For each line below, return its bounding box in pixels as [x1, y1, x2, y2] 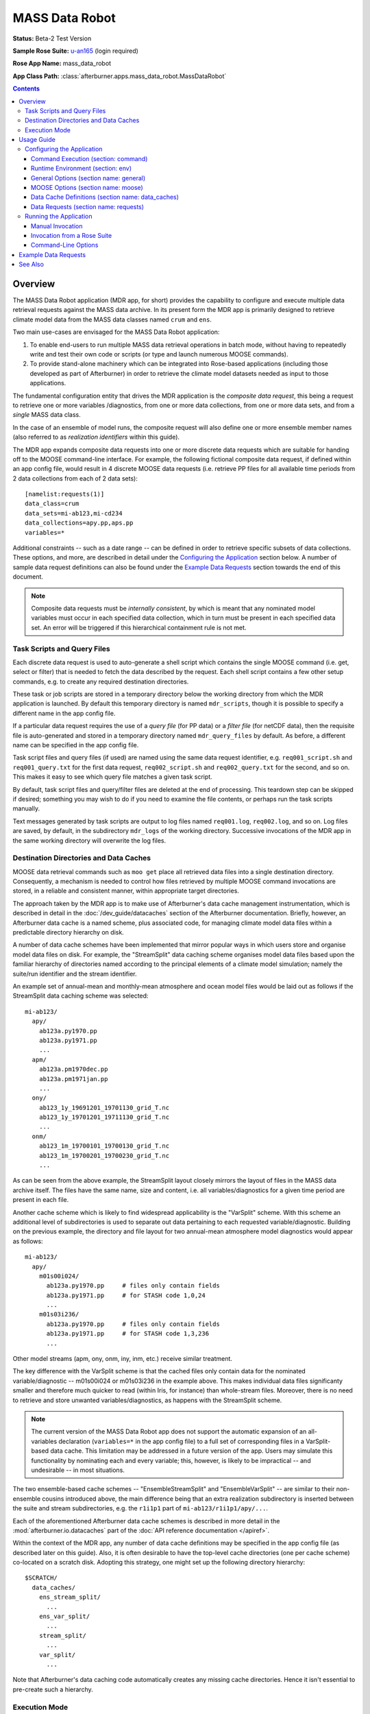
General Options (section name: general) [31, 173, 146, 182]
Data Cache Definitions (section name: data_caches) [31, 193, 180, 202]
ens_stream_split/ [38, 1593, 101, 1601]
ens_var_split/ [38, 1613, 90, 1621]
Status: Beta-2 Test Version [12, 34, 92, 43]
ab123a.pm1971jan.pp [38, 1075, 108, 1083]
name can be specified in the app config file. [12, 741, 139, 749]
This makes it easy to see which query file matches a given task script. [12, 773, 212, 781]
